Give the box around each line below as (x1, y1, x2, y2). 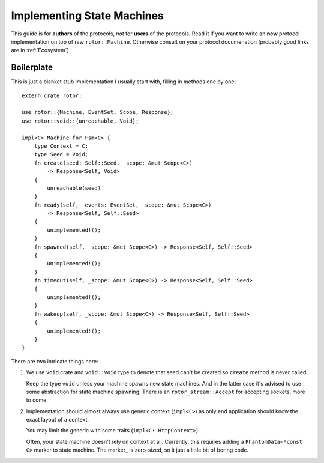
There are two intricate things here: (11, 357, 98, 365)
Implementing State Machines (11, 9, 164, 22)
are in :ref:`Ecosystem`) (11, 47, 69, 54)
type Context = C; (34, 142, 89, 150)
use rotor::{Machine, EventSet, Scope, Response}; (22, 109, 174, 116)
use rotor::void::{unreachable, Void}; (22, 117, 139, 124)
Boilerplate (11, 62, 53, 73)
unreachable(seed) (47, 184, 101, 192)
